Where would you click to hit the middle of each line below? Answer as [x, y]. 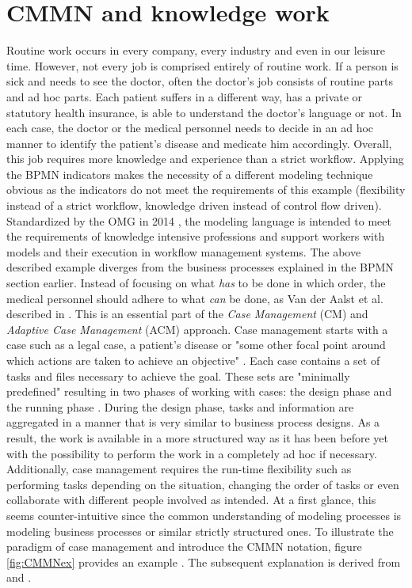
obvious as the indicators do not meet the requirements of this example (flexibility [206, 190]
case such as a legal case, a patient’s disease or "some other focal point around [196, 345]
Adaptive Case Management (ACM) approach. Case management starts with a [197, 329]
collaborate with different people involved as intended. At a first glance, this [191, 500]
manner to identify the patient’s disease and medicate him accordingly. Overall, [199, 143]
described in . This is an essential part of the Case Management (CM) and [187, 314]
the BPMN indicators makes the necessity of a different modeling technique [190, 174]
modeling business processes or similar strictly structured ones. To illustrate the [200, 531]
